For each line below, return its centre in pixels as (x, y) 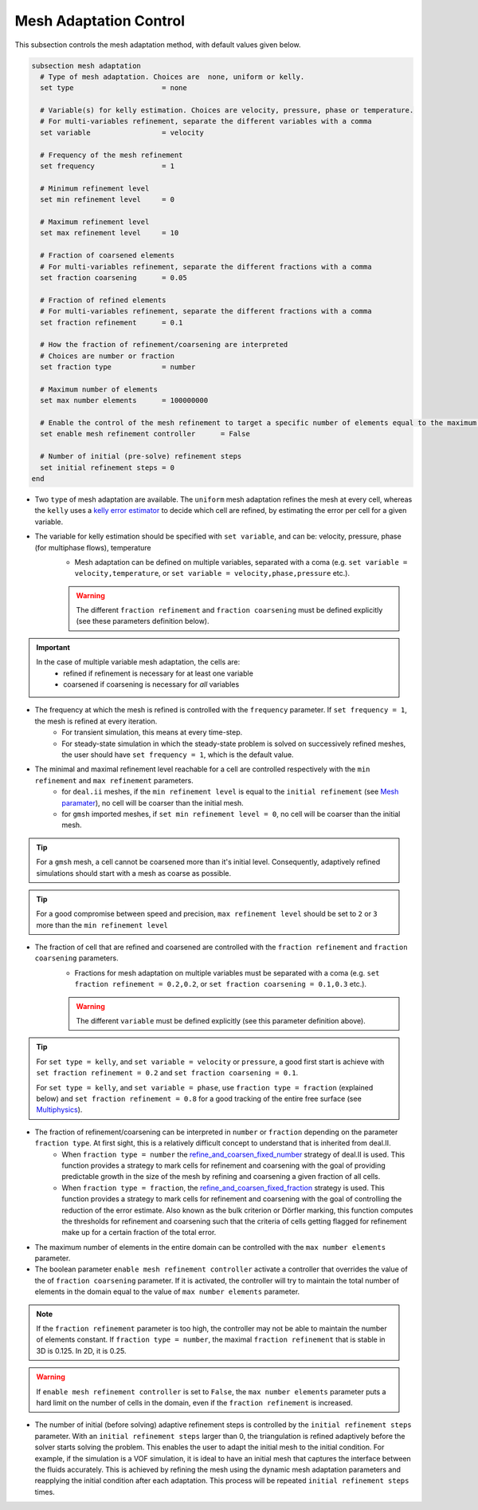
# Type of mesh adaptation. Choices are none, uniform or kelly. (172, 77)
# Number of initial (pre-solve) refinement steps (141, 456)
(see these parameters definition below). (143, 621)
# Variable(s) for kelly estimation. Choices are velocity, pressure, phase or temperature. (227, 110)
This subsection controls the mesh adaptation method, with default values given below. (158, 45)
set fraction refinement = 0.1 (112, 322)
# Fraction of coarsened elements (108, 256)
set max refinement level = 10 (110, 233)
